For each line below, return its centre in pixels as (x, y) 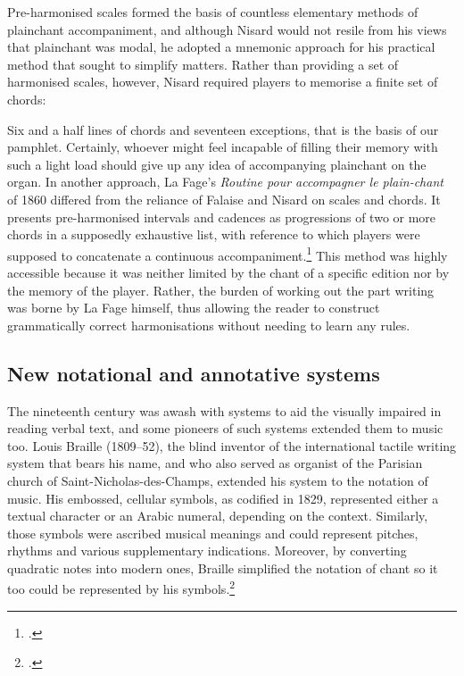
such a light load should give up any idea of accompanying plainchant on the (217, 164)
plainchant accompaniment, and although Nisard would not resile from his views (227, 29)
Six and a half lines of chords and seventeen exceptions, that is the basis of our (223, 129)
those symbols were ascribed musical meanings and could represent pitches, (213, 533)
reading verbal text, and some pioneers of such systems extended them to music (225, 428)
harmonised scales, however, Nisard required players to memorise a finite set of (223, 82)
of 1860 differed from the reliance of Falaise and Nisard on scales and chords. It (224, 199)
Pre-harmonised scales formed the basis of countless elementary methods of (213, 12)
